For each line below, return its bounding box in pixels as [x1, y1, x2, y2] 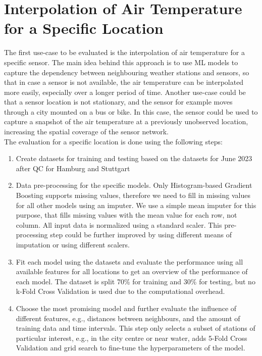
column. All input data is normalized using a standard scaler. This [16, 219, 222, 230]
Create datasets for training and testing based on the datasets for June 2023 [16, 153, 252, 164]
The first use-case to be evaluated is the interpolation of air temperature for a [4, 47, 245, 58]
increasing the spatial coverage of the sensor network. [4, 126, 169, 137]
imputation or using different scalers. [16, 239, 130, 249]
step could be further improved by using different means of [50, 229, 232, 240]
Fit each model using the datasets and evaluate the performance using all [16, 256, 243, 267]
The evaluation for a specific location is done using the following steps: [4, 136, 223, 146]
